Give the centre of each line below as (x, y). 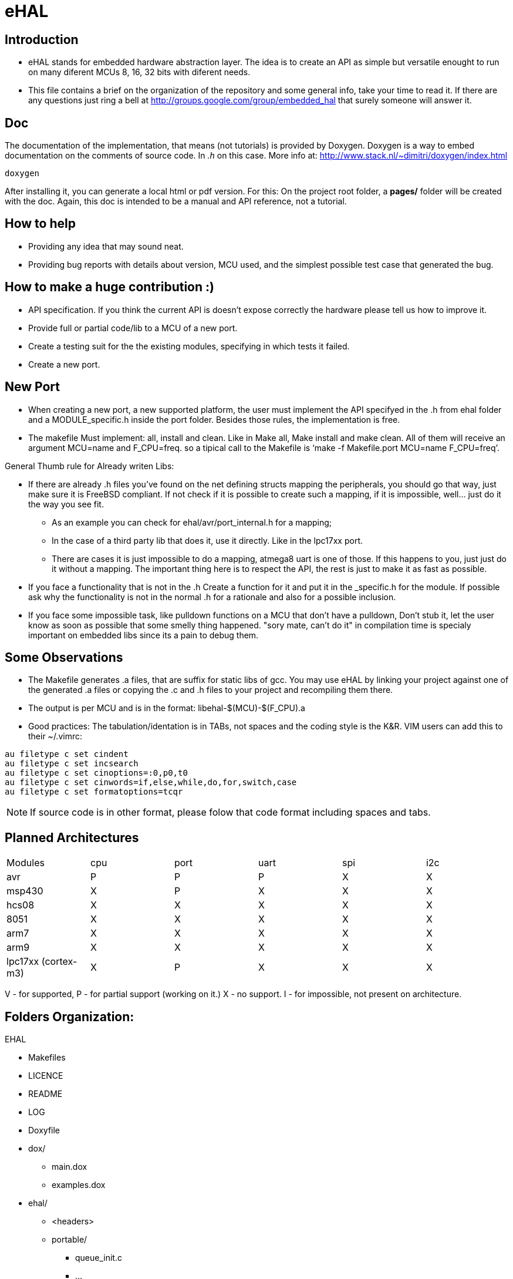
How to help (40, 224)
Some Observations (64, 657)
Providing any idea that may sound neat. (106, 246)
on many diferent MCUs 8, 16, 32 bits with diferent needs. (139, 72)
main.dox (70, 1167)
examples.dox (79, 1185)
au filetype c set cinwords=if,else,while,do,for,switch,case (151, 782)
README (45, 1094)
